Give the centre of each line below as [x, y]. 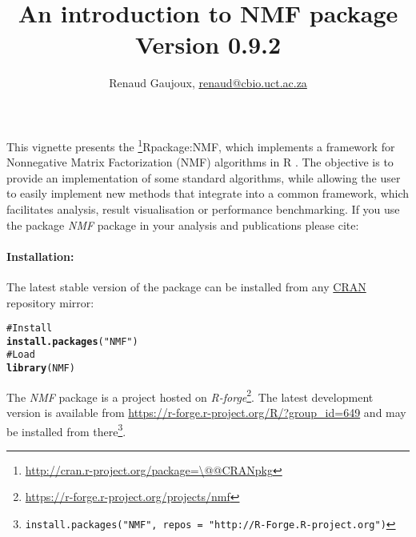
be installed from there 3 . [66, 430]
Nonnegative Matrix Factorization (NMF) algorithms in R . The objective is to [200, 162]
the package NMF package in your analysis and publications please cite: [183, 224]
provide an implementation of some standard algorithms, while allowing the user [204, 177]
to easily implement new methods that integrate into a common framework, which [208, 193]
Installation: [40, 256]
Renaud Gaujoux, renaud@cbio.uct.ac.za [208, 83]
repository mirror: [50, 302]
